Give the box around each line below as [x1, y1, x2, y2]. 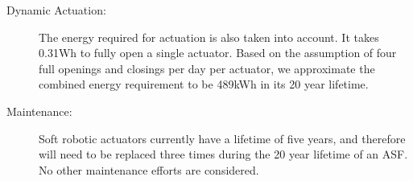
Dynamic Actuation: [6, 2, 106, 18]
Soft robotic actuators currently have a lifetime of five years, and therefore [39, 130, 406, 146]
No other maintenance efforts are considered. [39, 161, 259, 178]
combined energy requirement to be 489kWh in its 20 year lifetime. [39, 76, 369, 93]
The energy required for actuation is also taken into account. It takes [39, 28, 379, 45]
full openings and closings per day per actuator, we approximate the [39, 60, 375, 76]
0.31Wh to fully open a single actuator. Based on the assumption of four [39, 44, 397, 61]
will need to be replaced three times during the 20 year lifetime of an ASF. [39, 146, 408, 162]
